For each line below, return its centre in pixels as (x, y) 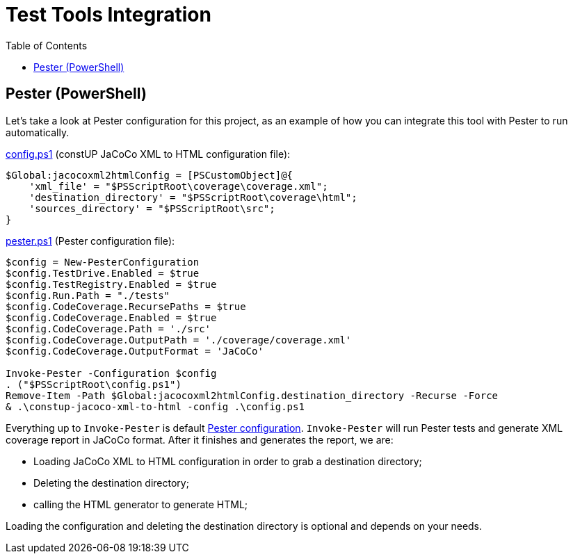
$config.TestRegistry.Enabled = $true (111, 284)
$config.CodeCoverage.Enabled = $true (111, 317)
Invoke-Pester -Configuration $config (111, 373)
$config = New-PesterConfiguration (103, 262)
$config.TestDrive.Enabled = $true (103, 273)
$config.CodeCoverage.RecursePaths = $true (126, 306)
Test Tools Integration (108, 15)
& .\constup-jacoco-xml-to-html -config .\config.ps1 (155, 406)
